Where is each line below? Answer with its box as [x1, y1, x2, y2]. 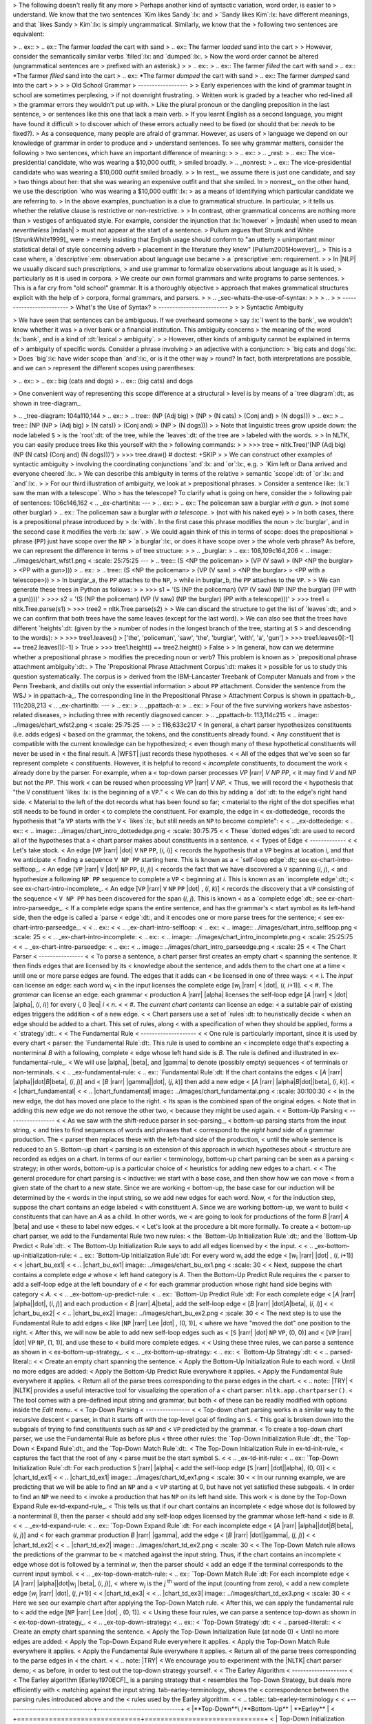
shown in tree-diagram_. [12, 399, 82, 407]
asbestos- [323, 701, 353, 710]
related [12, 711, 33, 719]
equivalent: [12, 30, 45, 38]
